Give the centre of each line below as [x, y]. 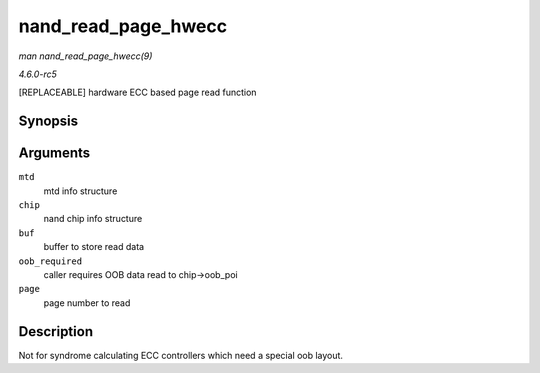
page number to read [87, 302]
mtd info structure [80, 191]
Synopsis [48, 121]
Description [56, 331]
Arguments [54, 153]
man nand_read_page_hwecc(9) [85, 56]
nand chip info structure [93, 219]
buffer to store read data [94, 247]
